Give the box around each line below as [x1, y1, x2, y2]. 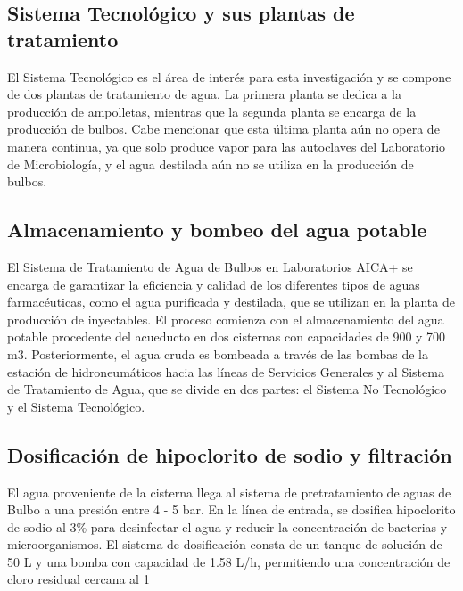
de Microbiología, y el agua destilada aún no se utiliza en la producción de [7, 154, 414, 173]
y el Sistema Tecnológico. [7, 397, 145, 415]
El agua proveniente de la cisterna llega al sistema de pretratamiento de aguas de [7, 482, 451, 501]
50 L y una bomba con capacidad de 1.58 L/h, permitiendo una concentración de [7, 552, 451, 570]
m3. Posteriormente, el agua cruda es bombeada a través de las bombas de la [7, 344, 429, 363]
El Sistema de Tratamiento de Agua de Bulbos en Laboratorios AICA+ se [7, 257, 413, 275]
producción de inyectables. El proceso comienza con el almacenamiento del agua [7, 309, 444, 328]
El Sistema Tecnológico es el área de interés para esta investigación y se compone [7, 67, 451, 86]
